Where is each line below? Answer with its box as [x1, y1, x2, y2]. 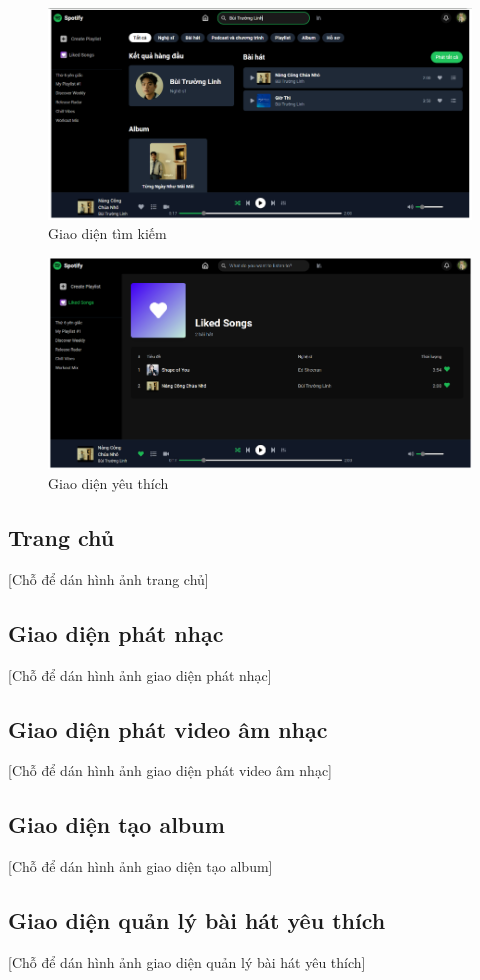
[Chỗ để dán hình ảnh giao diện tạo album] [8, 856, 273, 877]
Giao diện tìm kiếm [48, 223, 167, 244]
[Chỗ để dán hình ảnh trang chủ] [8, 568, 209, 589]
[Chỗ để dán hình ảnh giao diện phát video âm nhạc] [8, 760, 332, 781]
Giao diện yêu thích [48, 473, 169, 494]
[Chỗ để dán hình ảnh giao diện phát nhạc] [8, 664, 272, 685]
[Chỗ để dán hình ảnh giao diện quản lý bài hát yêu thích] [8, 952, 366, 973]
